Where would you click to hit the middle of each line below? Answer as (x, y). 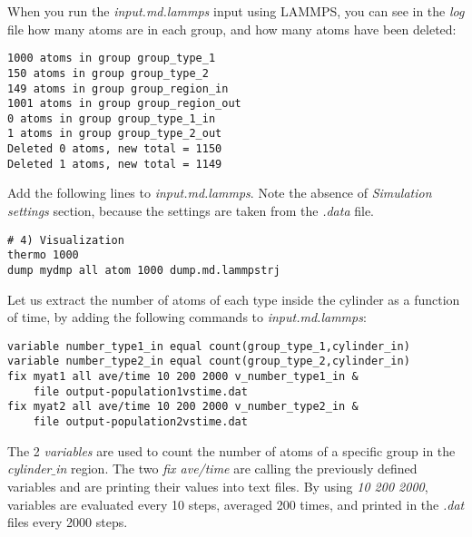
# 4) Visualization (66, 240)
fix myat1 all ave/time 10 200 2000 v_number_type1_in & (183, 377)
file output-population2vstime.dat (140, 422)
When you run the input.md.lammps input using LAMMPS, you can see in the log (236, 11)
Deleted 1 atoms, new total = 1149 (115, 164)
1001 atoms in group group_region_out (124, 104)
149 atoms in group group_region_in (118, 88)
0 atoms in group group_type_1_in (112, 118)
